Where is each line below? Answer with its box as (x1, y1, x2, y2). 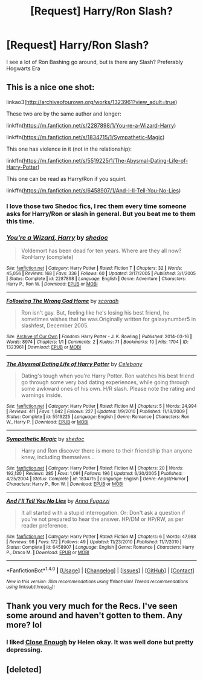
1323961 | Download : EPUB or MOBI (6, 344, 82, 350)
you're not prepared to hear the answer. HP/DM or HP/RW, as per (21, 515, 184, 523)
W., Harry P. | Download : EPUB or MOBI (6, 419, 89, 425)
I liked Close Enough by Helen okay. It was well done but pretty (6, 638, 194, 647)
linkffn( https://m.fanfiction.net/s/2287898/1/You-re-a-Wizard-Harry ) (6, 122, 176, 129)
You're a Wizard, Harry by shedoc (6, 233, 108, 241)
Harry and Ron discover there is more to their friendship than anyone (21, 446, 193, 454)
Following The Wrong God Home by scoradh (6, 297, 119, 304)
